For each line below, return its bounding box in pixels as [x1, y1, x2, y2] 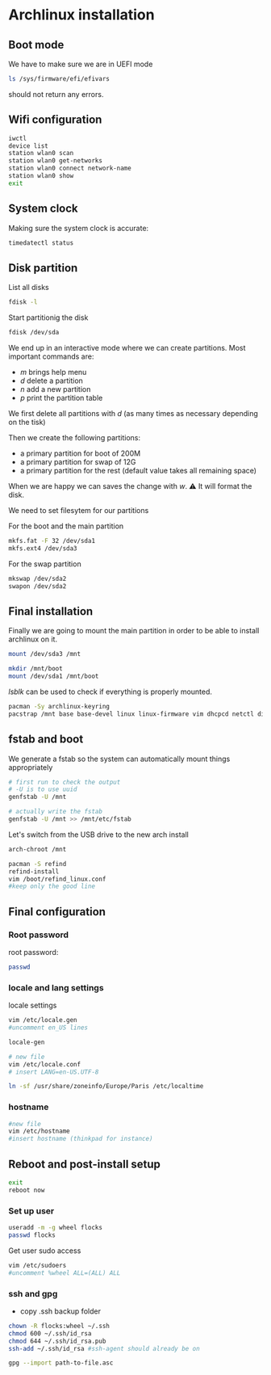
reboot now [8, 1186, 45, 1194]
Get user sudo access [8, 1246, 81, 1255]
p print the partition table [19, 393, 103, 403]
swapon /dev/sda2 [8, 582, 67, 591]
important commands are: [8, 351, 94, 361]
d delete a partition [19, 376, 83, 385]
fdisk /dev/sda [8, 329, 60, 337]
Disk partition [8, 261, 78, 275]
